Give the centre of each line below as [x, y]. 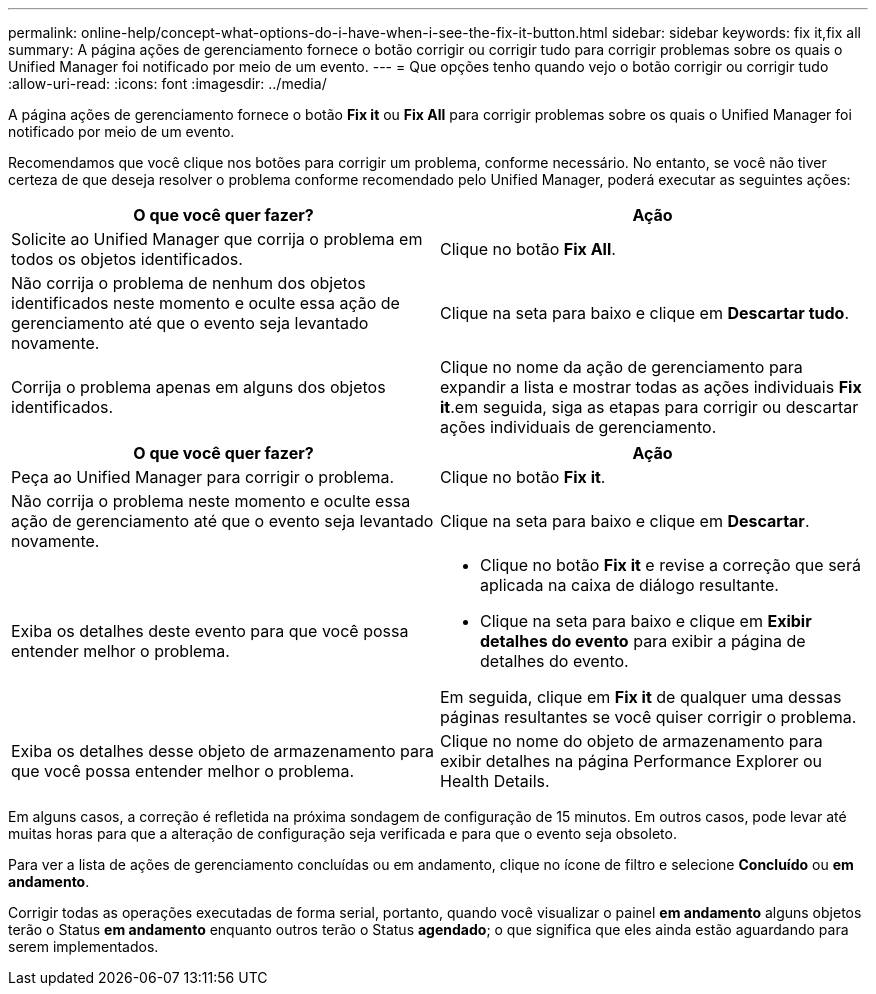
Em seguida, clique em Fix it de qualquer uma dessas [641, 697]
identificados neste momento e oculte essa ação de [205, 303]
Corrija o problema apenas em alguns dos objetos [198, 387]
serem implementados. [83, 946]
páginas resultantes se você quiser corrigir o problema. [648, 717]
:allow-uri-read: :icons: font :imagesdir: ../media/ [167, 83]
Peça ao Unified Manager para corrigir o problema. [203, 477]
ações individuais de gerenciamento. [578, 427]
